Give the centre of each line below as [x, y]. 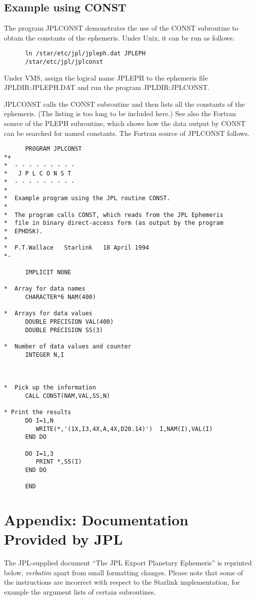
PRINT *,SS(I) [59, 462]
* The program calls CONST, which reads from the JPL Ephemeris [114, 215]
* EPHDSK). [23, 231]
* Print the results [38, 412]
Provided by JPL [64, 539]
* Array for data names [45, 289]
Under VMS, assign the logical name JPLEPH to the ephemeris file [106, 77]
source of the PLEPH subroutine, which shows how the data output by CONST [125, 123]
